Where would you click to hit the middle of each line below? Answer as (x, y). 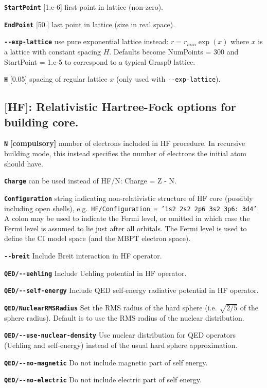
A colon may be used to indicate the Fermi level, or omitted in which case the (127, 218)
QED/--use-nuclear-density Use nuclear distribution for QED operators (120, 335)
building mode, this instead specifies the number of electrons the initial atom (126, 153)
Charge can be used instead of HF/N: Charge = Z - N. (90, 181)
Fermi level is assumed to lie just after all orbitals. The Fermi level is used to (126, 228)
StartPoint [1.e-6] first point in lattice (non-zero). (84, 7)
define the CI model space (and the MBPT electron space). (97, 238)
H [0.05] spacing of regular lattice (56, 79)
